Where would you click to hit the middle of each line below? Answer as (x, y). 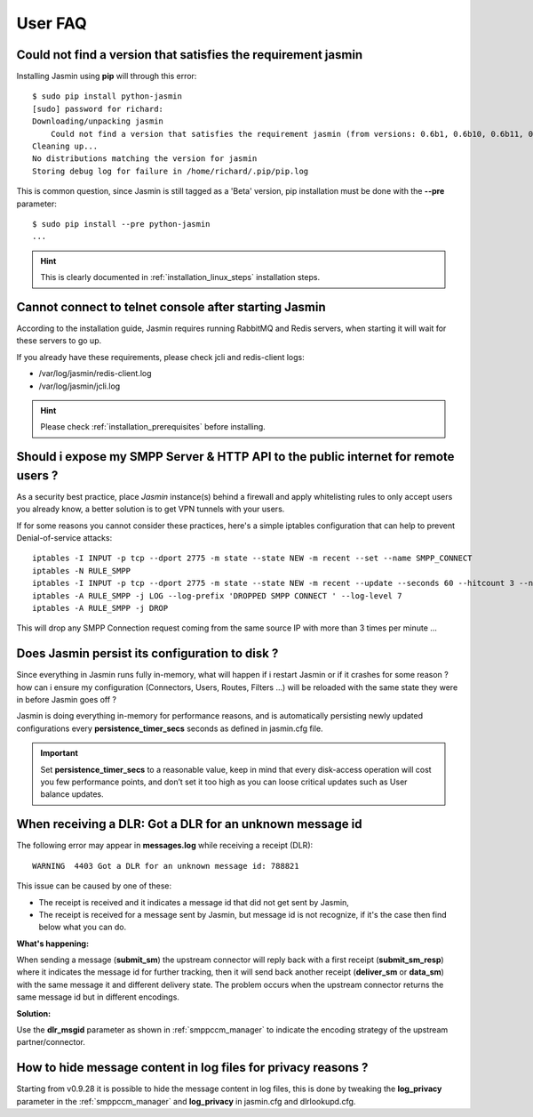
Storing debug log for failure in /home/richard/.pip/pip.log (171, 171)
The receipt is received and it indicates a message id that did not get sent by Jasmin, (194, 902)
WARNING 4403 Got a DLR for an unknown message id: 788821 (166, 866)
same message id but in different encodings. (98, 997)
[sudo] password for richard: (98, 108)
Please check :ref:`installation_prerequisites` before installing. (153, 427)
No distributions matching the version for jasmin (145, 159)
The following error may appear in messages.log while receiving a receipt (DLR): (165, 846)
